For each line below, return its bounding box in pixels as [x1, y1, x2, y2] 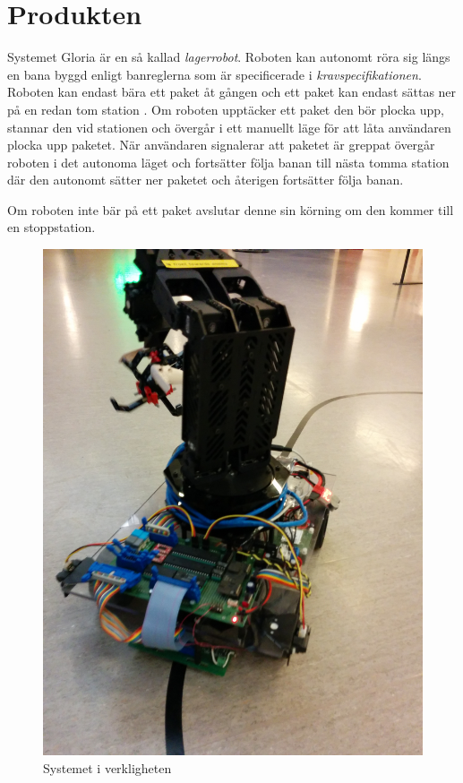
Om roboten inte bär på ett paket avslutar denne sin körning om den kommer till [7, 200, 454, 219]
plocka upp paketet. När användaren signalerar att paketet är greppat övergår [7, 135, 435, 154]
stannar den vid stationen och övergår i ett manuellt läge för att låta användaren [7, 117, 451, 136]
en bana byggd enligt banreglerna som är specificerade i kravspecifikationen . [7, 65, 422, 83]
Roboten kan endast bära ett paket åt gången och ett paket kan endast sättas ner [7, 82, 457, 101]
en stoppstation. [7, 218, 96, 237]
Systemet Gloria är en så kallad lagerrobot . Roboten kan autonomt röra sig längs [7, 47, 450, 66]
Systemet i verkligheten [43, 758, 172, 777]
